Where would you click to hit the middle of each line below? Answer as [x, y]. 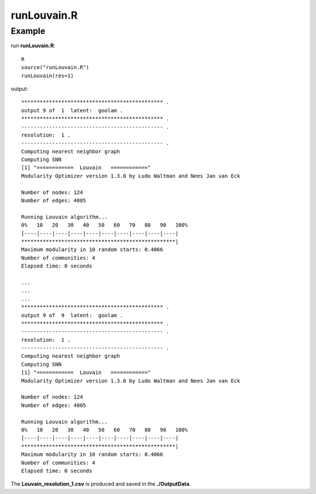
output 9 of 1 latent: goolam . [72, 110]
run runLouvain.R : [33, 46]
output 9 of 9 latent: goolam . [72, 315]
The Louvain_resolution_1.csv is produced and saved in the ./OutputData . [101, 484]
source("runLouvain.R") [55, 68]
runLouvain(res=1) [48, 76]
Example [28, 31]
